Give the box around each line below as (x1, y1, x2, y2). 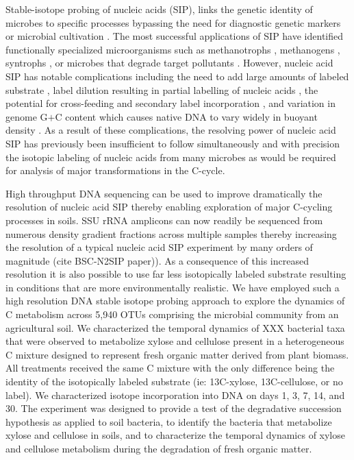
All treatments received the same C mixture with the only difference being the (5, 361, 335, 375)
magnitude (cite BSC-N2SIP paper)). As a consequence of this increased (5, 253, 309, 267)
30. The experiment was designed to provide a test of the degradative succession (5, 401, 342, 415)
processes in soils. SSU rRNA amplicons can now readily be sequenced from (5, 213, 323, 227)
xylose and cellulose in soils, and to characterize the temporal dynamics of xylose (5, 428, 345, 442)
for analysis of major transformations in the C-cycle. (5, 163, 225, 178)
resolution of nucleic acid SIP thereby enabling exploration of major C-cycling (5, 199, 333, 214)
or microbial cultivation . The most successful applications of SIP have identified (5, 29, 344, 43)
